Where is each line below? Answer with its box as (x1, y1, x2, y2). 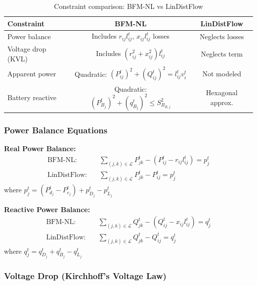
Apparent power (7, 68, 56, 79)
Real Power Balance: (4, 143, 76, 154)
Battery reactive (7, 92, 57, 102)
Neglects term (201, 49, 243, 59)
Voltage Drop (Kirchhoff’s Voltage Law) (4, 269, 167, 282)
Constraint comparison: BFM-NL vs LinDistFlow (54, 1, 203, 11)
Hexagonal (206, 87, 238, 98)
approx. (210, 97, 233, 107)
